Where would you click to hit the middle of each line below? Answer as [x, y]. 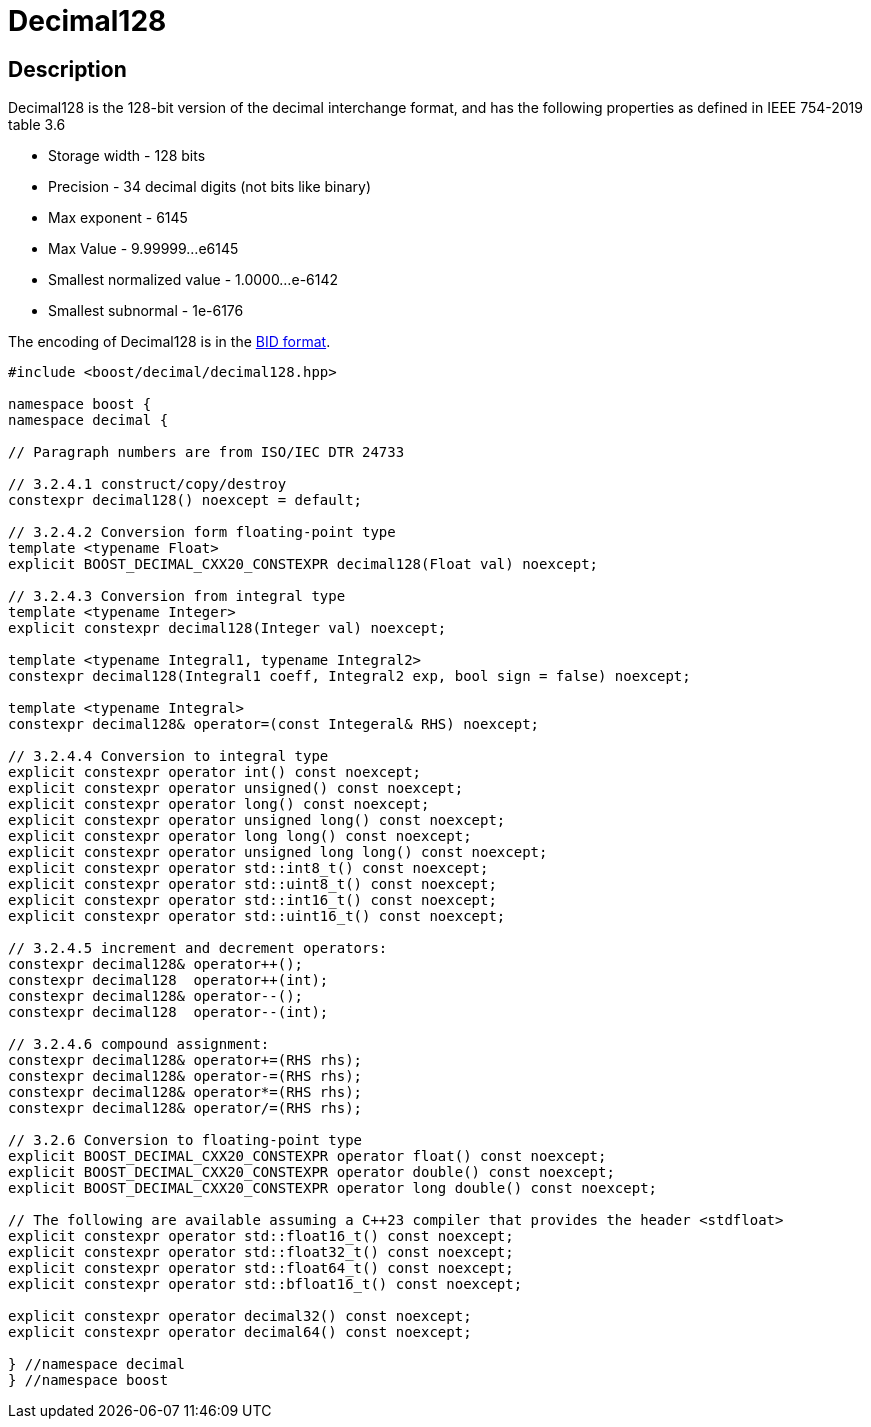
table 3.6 [37, 125]
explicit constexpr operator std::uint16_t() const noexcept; [257, 916]
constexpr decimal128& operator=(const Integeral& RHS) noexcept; [274, 724]
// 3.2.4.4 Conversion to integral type [168, 756]
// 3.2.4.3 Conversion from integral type [177, 596]
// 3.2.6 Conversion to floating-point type [185, 1140]
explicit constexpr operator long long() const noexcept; [240, 836]
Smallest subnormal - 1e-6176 [146, 311]
